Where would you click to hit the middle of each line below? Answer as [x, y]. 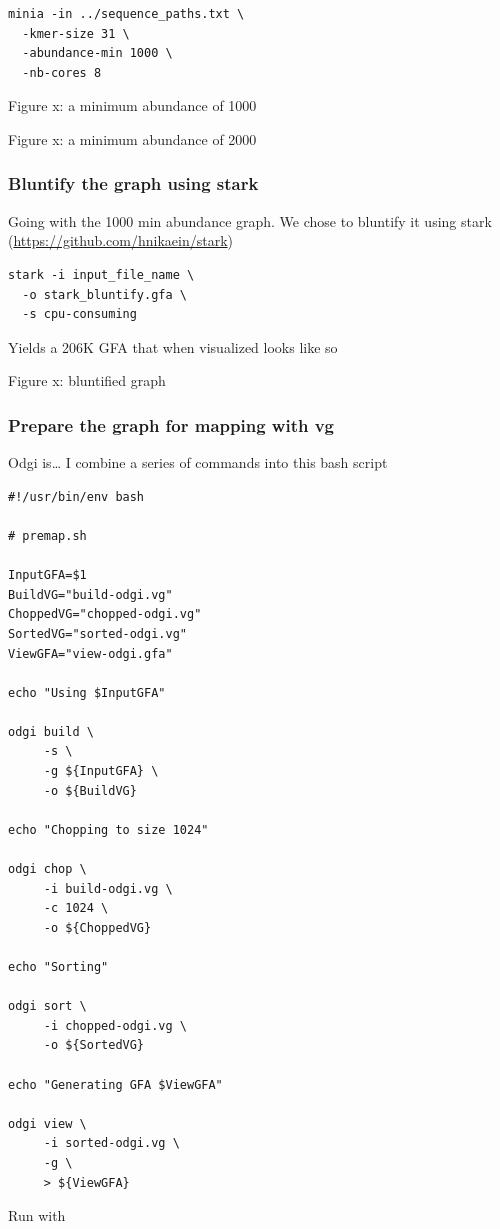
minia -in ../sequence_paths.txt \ [126, 14]
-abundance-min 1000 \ [97, 53]
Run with [37, 1215]
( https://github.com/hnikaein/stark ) [121, 240]
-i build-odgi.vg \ [108, 888]
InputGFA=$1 [47, 575]
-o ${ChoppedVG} [97, 927]
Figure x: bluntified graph [87, 380]
